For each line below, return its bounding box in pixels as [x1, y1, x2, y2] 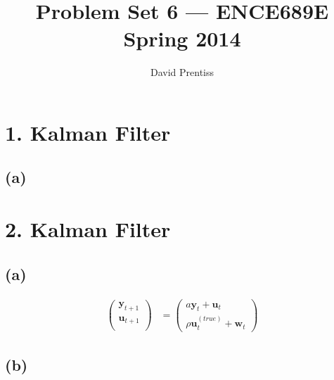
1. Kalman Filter [5, 118, 171, 146]
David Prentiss [150, 65, 214, 80]
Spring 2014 [123, 24, 241, 53]
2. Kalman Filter [5, 215, 171, 243]
